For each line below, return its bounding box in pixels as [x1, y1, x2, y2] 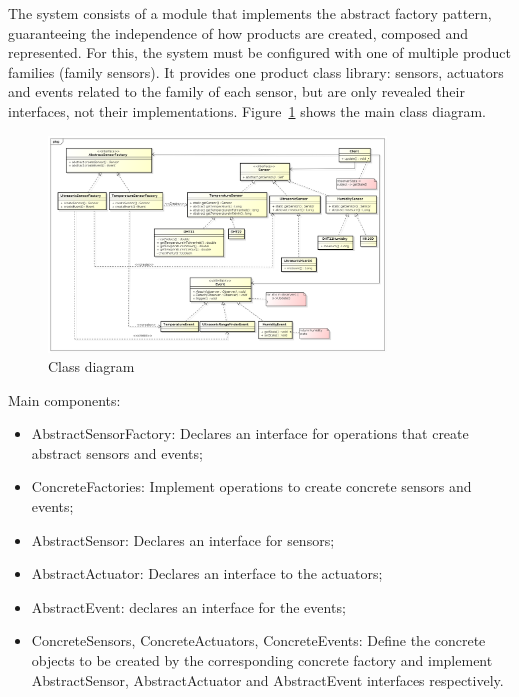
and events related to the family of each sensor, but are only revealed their [8, 81, 465, 102]
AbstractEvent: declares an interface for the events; [31, 596, 346, 617]
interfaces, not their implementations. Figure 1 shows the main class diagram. [8, 100, 486, 121]
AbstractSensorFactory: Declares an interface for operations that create [31, 423, 469, 444]
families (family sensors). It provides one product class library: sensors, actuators [8, 61, 504, 82]
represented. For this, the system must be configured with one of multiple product [8, 42, 511, 63]
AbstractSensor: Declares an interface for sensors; [31, 529, 335, 550]
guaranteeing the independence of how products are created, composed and [8, 22, 468, 43]
